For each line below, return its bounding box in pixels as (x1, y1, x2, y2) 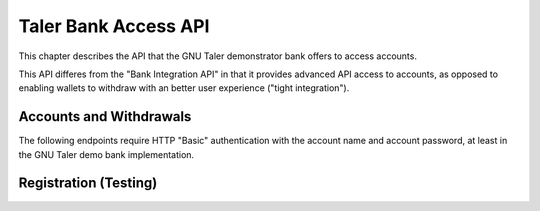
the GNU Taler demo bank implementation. (18, 148, 195, 160)
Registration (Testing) (18, 175, 158, 192)
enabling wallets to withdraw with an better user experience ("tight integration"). (18, 82, 350, 94)
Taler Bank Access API (18, 15, 210, 37)
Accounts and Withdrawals (18, 108, 192, 125)
